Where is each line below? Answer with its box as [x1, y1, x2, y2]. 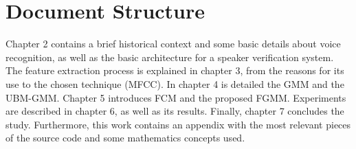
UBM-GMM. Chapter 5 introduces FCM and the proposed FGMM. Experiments [5, 90, 346, 104]
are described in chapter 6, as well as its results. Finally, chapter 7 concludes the [5, 104, 344, 118]
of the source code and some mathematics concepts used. [5, 130, 245, 145]
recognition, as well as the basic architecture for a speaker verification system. [5, 49, 334, 64]
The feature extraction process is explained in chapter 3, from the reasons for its [5, 63, 344, 78]
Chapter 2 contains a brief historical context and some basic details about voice [5, 36, 341, 51]
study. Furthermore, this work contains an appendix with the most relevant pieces [5, 117, 351, 131]
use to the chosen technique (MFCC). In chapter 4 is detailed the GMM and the [5, 76, 344, 91]
